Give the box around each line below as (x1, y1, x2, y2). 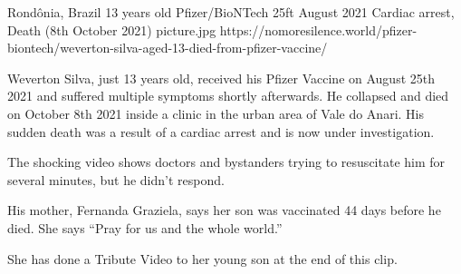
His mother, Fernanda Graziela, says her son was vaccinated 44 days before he (7, 201, 441, 220)
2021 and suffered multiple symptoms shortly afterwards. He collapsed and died (7, 86, 449, 105)
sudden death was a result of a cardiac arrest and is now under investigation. (7, 122, 435, 141)
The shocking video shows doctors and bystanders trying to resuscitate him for (7, 152, 446, 171)
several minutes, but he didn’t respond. (7, 170, 225, 189)
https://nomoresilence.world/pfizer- (219, 20, 418, 39)
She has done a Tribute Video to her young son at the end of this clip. (7, 249, 398, 268)
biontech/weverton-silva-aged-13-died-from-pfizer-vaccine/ (7, 38, 328, 57)
